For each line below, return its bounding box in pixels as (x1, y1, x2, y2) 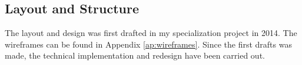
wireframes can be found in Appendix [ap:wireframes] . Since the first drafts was (5, 38, 292, 50)
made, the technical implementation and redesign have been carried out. (5, 49, 265, 62)
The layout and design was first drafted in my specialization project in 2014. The (5, 27, 297, 39)
